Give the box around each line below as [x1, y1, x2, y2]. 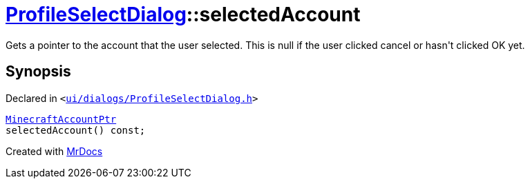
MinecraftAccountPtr [6, 113, 117, 125]
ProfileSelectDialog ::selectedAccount [6, 3, 361, 26]
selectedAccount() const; [6, 124, 146, 136]
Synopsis [6, 63, 71, 81]
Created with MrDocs [6, 145, 103, 157]
